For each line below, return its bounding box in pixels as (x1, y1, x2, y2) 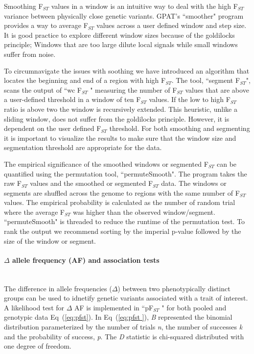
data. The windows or (161, 178, 227, 188)
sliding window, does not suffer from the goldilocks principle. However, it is (4, 113, 230, 124)
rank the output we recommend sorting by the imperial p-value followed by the (4, 226, 241, 236)
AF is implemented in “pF (74, 302, 154, 312)
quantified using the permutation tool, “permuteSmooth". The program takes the (4, 168, 247, 178)
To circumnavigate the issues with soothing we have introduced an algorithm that (4, 65, 250, 76)
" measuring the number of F (90, 84, 177, 95)
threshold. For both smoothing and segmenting (109, 123, 250, 133)
